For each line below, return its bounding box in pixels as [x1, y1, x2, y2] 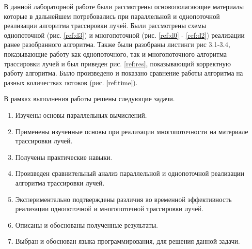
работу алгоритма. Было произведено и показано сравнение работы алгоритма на [4, 68, 243, 78]
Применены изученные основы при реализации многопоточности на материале [15, 126, 248, 136]
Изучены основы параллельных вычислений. [15, 109, 147, 120]
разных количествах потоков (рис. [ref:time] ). [4, 77, 138, 87]
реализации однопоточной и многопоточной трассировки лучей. [15, 203, 204, 214]
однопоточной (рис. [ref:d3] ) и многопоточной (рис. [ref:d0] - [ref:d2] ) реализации [4, 30, 245, 40]
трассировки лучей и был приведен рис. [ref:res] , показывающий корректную [4, 58, 231, 68]
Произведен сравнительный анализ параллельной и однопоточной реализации [15, 168, 245, 178]
